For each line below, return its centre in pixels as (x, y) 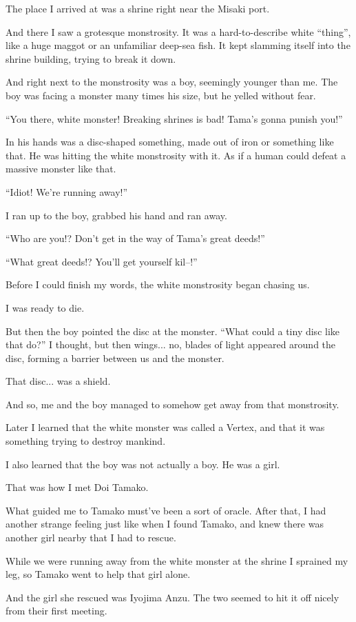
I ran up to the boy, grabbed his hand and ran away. (116, 215)
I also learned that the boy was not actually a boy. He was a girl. (143, 464)
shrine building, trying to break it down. (91, 58)
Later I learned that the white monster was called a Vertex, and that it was (165, 427)
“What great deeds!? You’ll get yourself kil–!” (102, 261)
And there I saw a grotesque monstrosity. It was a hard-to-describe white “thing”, (178, 31)
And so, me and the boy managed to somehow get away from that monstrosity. (172, 404)
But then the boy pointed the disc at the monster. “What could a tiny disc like (173, 331)
